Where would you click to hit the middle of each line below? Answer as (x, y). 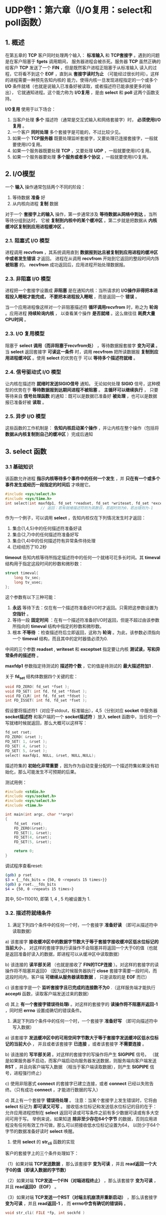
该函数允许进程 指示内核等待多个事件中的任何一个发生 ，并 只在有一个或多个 (83, 478)
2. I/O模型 (20, 174)
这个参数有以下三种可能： (31, 597)
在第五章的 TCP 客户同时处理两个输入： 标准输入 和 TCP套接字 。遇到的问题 (83, 55)
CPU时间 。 (17, 320)
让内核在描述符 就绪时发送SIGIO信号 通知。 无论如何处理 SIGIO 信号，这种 (81, 384)
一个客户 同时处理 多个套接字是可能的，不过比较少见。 (68, 132)
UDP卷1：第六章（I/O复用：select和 (79, 10)
